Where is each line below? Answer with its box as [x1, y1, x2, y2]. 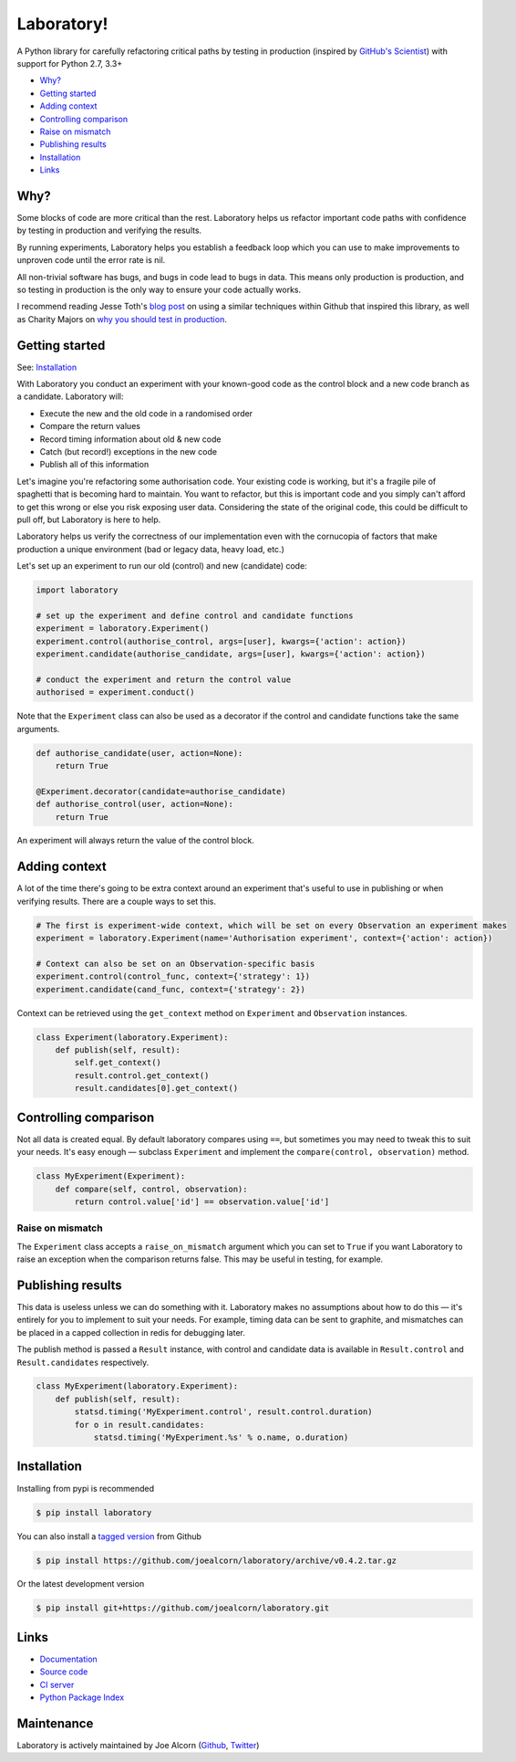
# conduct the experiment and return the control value [36, 674, 292, 685]
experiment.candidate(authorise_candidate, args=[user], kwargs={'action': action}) [36, 649, 426, 659]
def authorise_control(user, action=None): [36, 799, 234, 810]
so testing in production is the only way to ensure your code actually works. [16, 284, 302, 295]
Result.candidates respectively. [16, 1357, 150, 1368]
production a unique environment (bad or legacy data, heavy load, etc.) [16, 543, 284, 554]
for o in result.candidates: [74, 1420, 205, 1430]
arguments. [16, 723, 60, 734]
